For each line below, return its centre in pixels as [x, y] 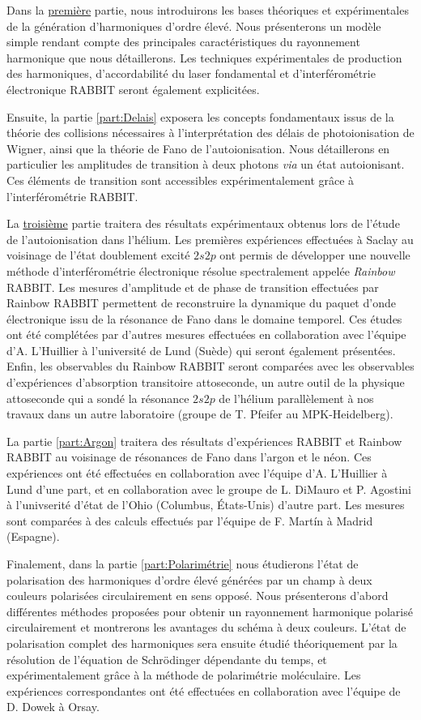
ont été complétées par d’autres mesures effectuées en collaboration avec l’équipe [206, 334]
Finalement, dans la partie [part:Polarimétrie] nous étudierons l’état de [183, 564]
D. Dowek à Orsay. [53, 707]
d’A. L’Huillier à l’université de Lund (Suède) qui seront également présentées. [201, 350]
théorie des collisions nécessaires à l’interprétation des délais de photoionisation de [210, 133]
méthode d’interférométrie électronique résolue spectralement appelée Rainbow [201, 270]
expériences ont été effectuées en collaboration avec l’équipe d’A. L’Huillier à [197, 473]
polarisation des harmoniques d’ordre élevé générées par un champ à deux [189, 579]
